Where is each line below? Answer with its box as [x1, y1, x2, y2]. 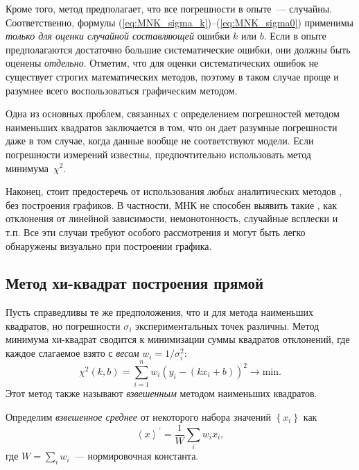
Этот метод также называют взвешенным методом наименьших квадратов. [6, 386, 317, 401]
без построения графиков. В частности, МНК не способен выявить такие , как [6, 197, 337, 212]
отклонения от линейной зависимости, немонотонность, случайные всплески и [6, 211, 338, 226]
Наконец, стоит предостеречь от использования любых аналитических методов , [6, 184, 342, 199]
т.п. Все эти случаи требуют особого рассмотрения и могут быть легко [6, 224, 306, 239]
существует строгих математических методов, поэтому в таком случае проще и [6, 69, 339, 83]
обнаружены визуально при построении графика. [6, 238, 212, 253]
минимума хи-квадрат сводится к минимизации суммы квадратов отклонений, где [6, 332, 350, 346]
